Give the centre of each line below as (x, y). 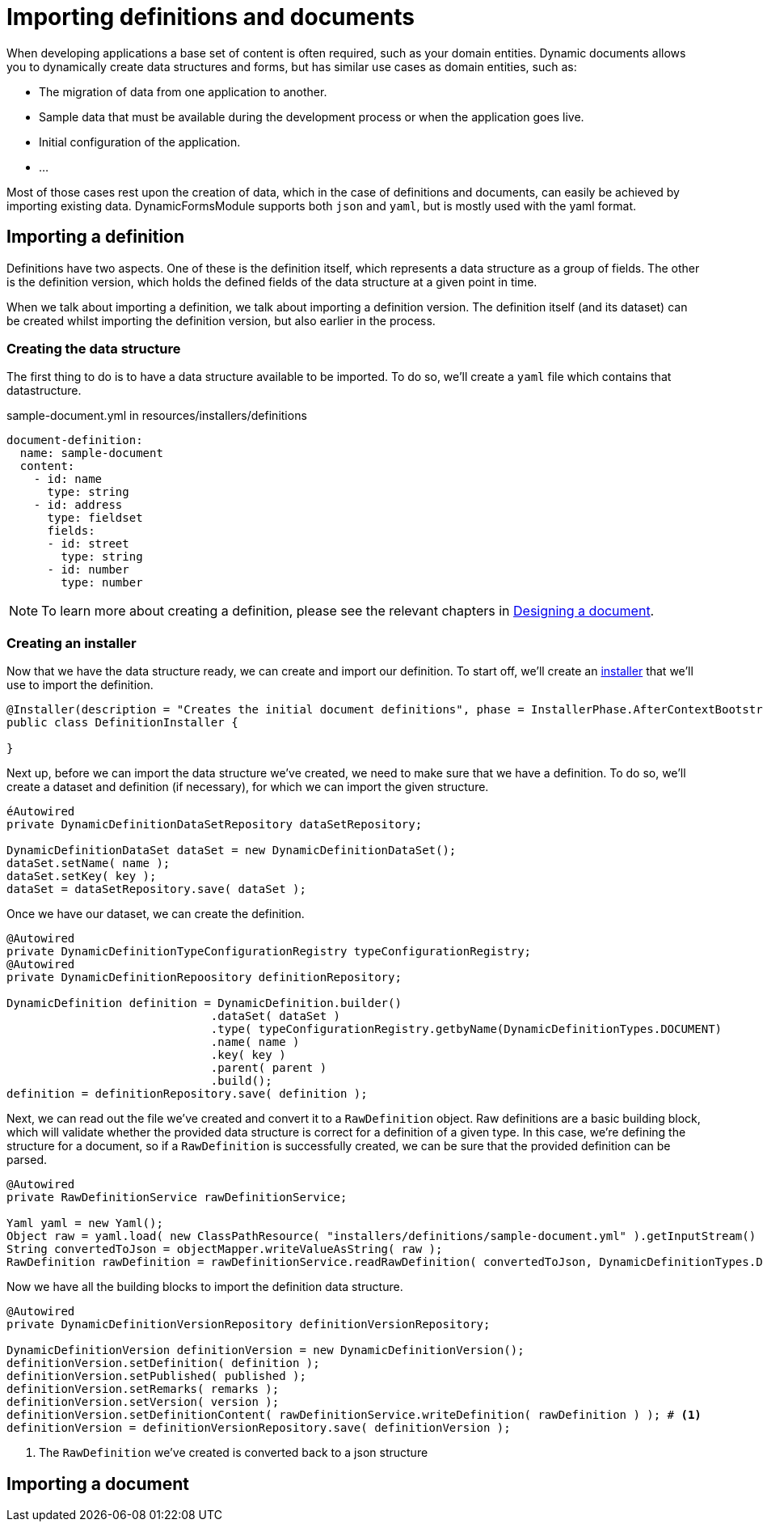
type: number (102, 583)
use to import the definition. (80, 685)
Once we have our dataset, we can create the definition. (156, 914)
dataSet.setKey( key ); (82, 876)
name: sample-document (91, 453)
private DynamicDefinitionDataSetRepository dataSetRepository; (215, 825)
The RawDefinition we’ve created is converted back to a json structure (234, 1453)
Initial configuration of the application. (140, 142)
